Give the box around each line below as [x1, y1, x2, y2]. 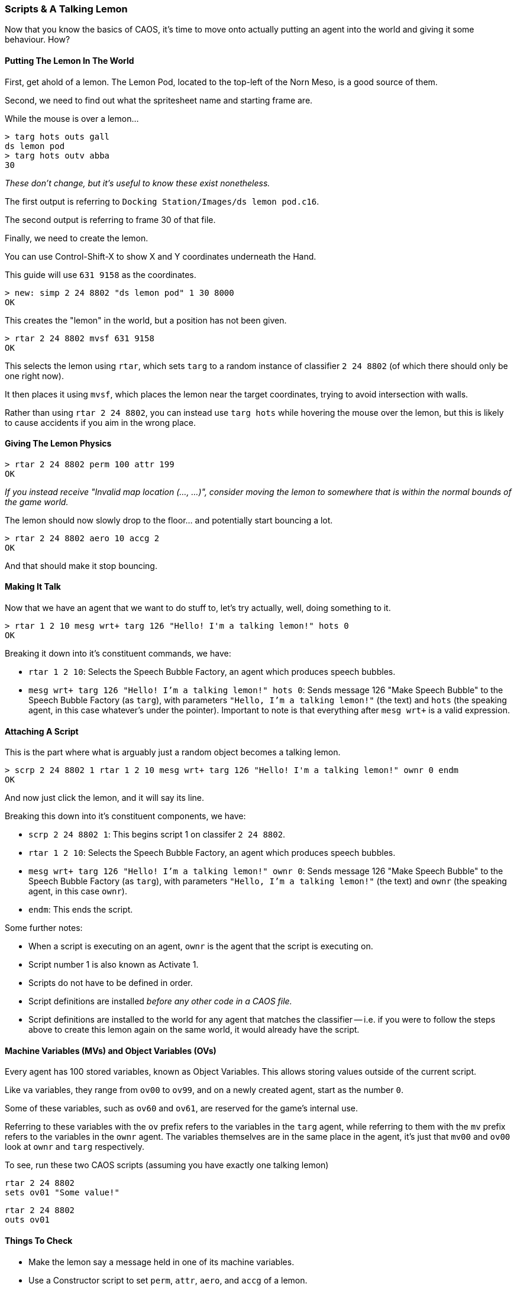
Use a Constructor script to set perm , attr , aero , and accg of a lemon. [28, 1275, 308, 1285]
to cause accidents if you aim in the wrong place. [5, 417, 196, 428]
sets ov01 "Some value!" [5, 1188, 119, 1198]
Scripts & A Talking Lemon [5, 3, 128, 15]
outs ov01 [5, 1215, 50, 1225]
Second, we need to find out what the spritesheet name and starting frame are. [5, 95, 313, 105]
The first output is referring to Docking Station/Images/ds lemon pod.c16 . [5, 196, 319, 206]
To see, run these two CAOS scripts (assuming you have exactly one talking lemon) [5, 1160, 329, 1171]
